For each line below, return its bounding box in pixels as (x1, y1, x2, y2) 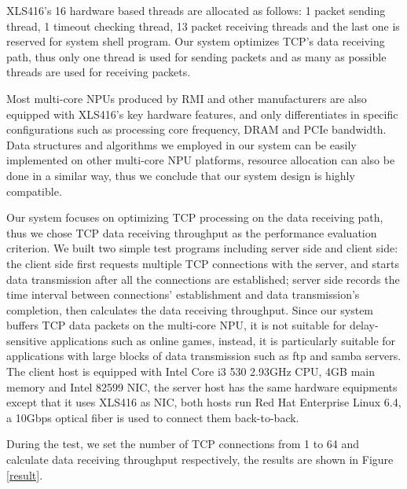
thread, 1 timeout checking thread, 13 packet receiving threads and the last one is (6, 17, 400, 34)
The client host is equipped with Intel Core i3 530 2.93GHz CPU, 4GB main (6, 363, 375, 380)
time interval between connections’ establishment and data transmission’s (6, 286, 360, 303)
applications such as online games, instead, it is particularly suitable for (50, 332, 396, 348)
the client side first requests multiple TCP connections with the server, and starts (6, 255, 399, 271)
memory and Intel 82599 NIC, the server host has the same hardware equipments (6, 378, 398, 395)
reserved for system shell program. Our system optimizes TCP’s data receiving (6, 33, 385, 50)
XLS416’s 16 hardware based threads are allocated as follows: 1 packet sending (6, 2, 386, 18)
